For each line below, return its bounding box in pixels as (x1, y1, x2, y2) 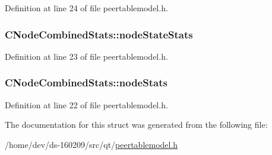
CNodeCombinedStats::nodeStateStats (5, 27, 193, 41)
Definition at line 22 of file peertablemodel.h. (5, 98, 168, 111)
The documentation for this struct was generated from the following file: (5, 118, 268, 131)
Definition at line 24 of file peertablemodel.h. (5, 2, 168, 14)
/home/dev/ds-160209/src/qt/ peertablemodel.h (5, 138, 178, 150)
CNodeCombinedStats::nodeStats (5, 75, 167, 90)
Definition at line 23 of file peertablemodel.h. (5, 50, 168, 62)
